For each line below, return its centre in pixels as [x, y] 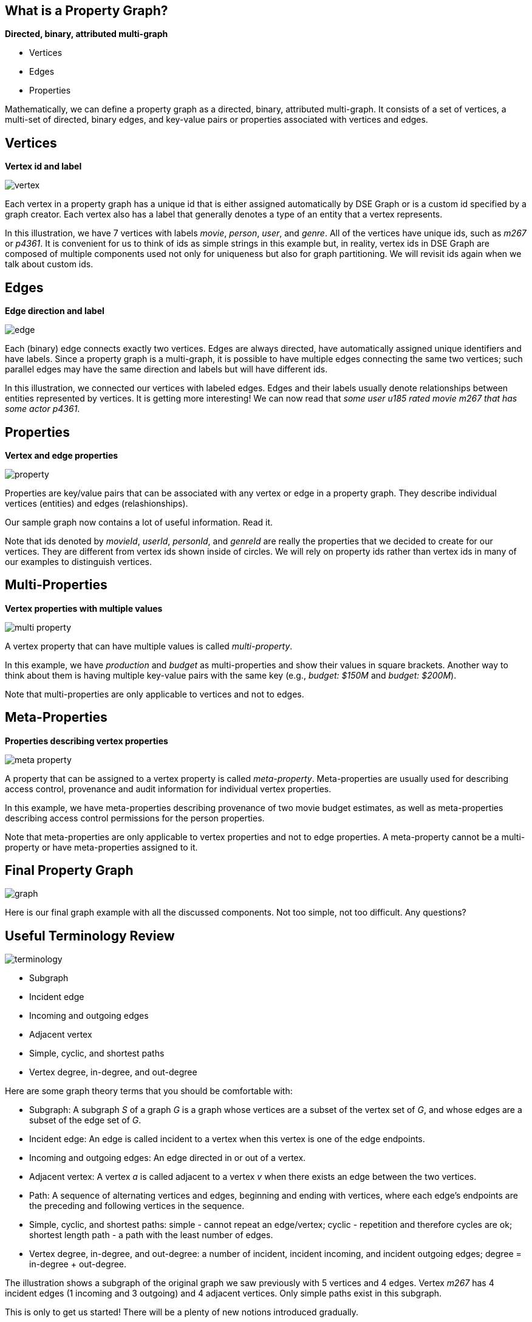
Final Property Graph [69, 871]
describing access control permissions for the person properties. [135, 818]
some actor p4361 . [43, 409]
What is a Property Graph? [87, 11]
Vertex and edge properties [62, 455]
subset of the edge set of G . [85, 1120]
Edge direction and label [55, 311]
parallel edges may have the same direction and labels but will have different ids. [166, 369]
